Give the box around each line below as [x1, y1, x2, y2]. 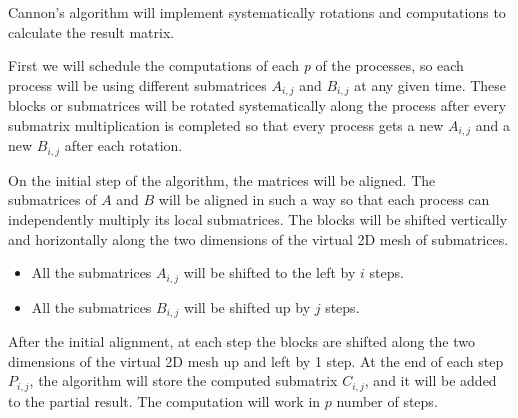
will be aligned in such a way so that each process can [158, 189, 490, 210]
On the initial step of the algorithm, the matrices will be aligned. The [8, 169, 436, 190]
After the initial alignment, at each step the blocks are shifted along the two [8, 331, 475, 352]
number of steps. [336, 390, 438, 411]
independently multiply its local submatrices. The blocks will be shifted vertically [8, 208, 508, 229]
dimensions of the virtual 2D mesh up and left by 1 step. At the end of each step [8, 350, 504, 371]
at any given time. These [354, 74, 507, 95]
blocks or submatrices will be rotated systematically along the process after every [8, 95, 507, 116]
